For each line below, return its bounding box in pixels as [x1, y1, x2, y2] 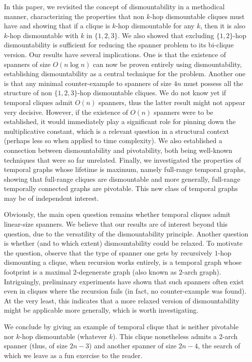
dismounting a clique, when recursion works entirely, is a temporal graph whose [4, 257, 242, 267]
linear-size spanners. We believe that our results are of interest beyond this [4, 219, 228, 229]
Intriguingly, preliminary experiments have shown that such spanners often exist [4, 276, 244, 286]
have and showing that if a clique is [4, 21, 110, 31]
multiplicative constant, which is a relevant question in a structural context [4, 126, 229, 136]
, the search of [198, 341, 240, 351]
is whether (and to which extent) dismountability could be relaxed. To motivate [4, 238, 243, 248]
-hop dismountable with [7, 30, 79, 40]
